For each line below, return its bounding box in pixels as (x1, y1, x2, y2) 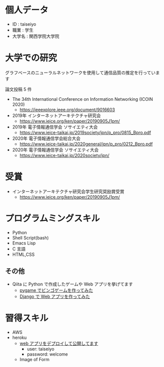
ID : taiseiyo (12, 21, 36, 27)
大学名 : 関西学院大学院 (12, 33, 60, 39)
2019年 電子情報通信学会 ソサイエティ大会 (12, 124, 98, 130)
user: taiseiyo (27, 346, 55, 352)
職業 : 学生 (12, 27, 33, 33)
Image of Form (19, 356, 50, 362)
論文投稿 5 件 (5, 86, 32, 92)
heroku (12, 334, 27, 340)
